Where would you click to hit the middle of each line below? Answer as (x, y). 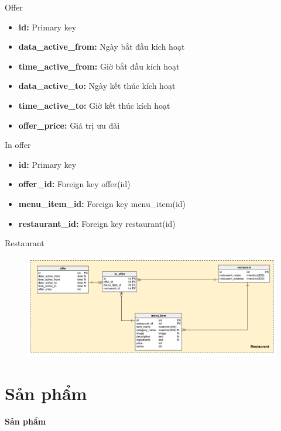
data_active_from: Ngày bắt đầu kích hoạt (102, 46)
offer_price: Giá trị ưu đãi (69, 125)
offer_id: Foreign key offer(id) (74, 184)
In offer (18, 145)
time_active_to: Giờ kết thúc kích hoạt (94, 105)
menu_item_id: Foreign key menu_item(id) (102, 203)
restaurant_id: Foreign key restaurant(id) (97, 223)
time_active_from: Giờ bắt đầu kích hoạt (99, 66)
